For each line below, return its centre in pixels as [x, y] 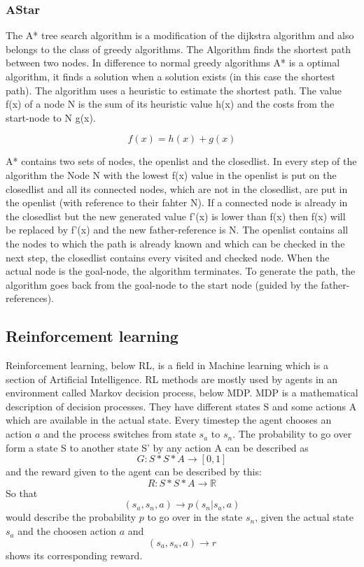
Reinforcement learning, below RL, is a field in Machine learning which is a [167, 365]
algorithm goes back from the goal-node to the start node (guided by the [162, 284]
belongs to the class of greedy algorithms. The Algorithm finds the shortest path [178, 49]
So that [22, 493]
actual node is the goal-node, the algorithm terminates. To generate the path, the [181, 271]
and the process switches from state [120, 434]
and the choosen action [67, 531]
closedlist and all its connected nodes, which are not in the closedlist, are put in [177, 188]
